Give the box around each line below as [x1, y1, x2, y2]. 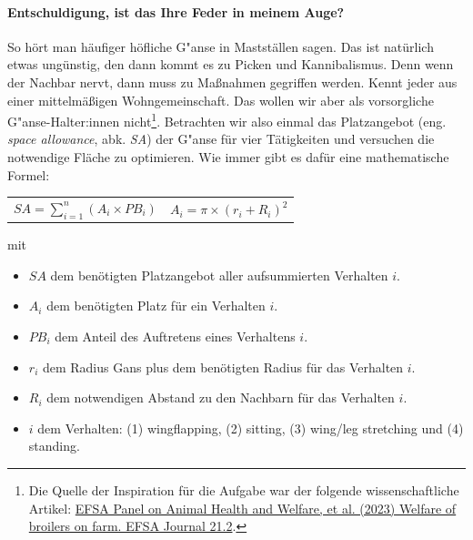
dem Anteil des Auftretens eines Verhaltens [55, 327, 296, 346]
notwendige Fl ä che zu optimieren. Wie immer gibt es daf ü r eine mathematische [7, 148, 449, 167]
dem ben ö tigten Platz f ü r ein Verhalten [46, 296, 266, 315]
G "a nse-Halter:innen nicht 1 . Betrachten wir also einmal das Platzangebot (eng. [7, 109, 447, 130]
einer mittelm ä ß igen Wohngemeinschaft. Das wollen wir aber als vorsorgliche [7, 90, 434, 109]
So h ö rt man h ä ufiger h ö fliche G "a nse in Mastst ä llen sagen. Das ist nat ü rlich [7, 36, 434, 56]
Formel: [7, 165, 50, 184]
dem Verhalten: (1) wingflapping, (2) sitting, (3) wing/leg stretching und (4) [37, 418, 464, 437]
